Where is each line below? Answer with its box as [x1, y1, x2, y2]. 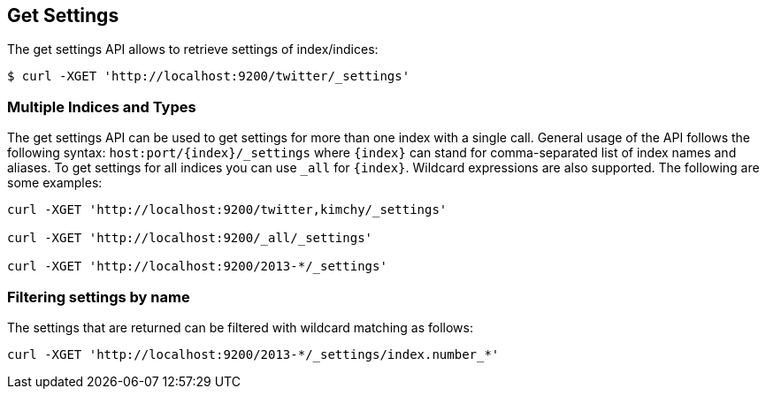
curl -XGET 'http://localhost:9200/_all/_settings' [7, 231, 373, 246]
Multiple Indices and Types [7, 97, 196, 116]
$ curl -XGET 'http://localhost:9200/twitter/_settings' [7, 69, 410, 84]
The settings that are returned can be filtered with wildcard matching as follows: [7, 319, 473, 335]
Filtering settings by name [7, 287, 190, 306]
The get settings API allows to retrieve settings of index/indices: [7, 42, 379, 57]
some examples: [7, 175, 103, 191]
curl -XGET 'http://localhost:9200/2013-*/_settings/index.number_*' [7, 346, 500, 362]
